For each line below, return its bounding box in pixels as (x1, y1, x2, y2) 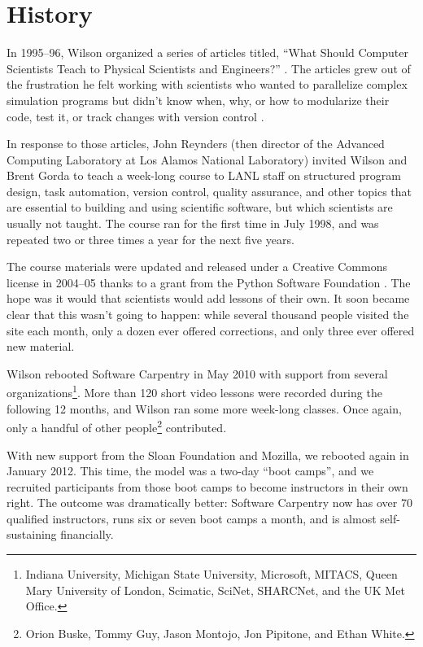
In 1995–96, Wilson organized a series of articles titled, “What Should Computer (7, 44, 408, 61)
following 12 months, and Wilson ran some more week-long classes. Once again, (7, 400, 402, 417)
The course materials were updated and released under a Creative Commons (7, 258, 387, 275)
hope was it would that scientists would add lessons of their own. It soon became (7, 290, 410, 307)
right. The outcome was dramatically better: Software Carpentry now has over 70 (7, 494, 412, 511)
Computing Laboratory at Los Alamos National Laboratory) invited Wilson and (7, 151, 408, 168)
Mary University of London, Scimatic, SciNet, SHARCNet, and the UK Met (25, 581, 405, 598)
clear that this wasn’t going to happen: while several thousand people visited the (7, 306, 409, 323)
